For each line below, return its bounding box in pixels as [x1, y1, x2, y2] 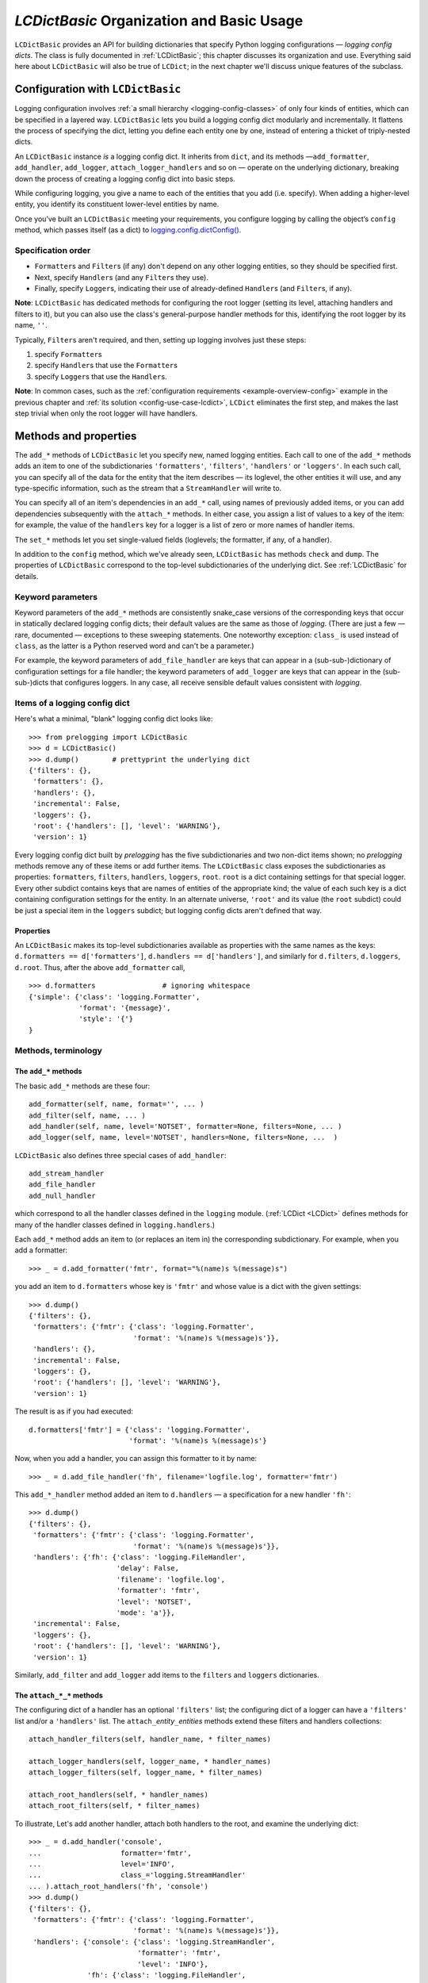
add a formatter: [14, 1245, 68, 1255]
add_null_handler [29, 1191, 96, 1200]
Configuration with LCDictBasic [14, 82, 182, 96]
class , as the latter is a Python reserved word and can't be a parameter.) [14, 641, 254, 650]
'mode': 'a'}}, [116, 1608, 176, 1617]
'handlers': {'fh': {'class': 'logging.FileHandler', [32, 1553, 246, 1562]
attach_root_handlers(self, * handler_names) [29, 1790, 209, 1800]
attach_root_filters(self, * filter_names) [29, 1801, 201, 1810]
